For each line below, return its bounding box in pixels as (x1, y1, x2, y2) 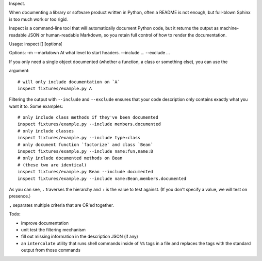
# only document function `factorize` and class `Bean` (17, 142, 153, 147)
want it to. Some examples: (9, 103, 63, 109)
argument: (9, 68, 30, 74)
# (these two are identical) (17, 162, 87, 167)
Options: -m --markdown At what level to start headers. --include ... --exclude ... (9, 50, 170, 56)
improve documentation (21, 220, 69, 226)
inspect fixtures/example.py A (17, 85, 92, 91)
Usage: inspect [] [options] (9, 41, 63, 47)
